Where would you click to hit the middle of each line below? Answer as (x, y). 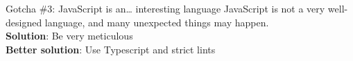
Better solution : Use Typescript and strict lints (111, 49)
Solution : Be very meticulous (69, 36)
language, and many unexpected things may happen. (157, 22)
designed (24, 22)
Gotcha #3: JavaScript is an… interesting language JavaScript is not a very (165, 8)
